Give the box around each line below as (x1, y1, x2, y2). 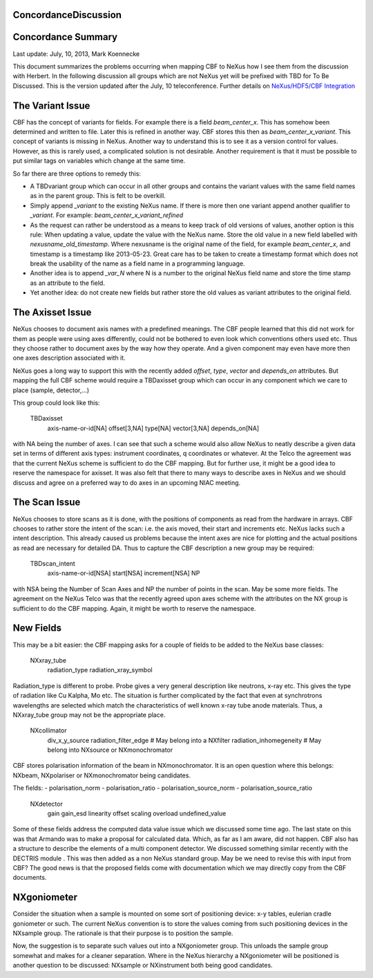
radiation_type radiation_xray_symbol (47, 666, 153, 674)
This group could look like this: (12, 398, 100, 407)
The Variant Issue (12, 100, 90, 111)
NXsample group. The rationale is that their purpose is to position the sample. (12, 929, 233, 937)
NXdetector (30, 800, 64, 808)
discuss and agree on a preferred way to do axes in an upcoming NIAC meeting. (12, 478, 241, 487)
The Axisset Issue (12, 306, 92, 318)
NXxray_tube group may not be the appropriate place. (12, 710, 166, 719)
